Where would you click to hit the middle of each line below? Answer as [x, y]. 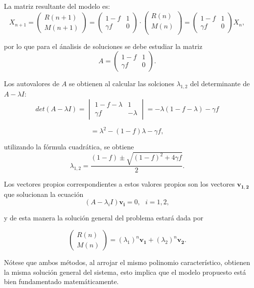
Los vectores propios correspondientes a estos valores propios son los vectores [119, 184]
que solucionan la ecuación [44, 194]
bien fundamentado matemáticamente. [61, 281]
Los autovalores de [32, 84]
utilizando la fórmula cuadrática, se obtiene [69, 147]
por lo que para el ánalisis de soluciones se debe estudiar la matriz [103, 46]
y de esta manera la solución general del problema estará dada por [104, 218]
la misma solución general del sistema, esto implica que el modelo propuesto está [125, 272]
